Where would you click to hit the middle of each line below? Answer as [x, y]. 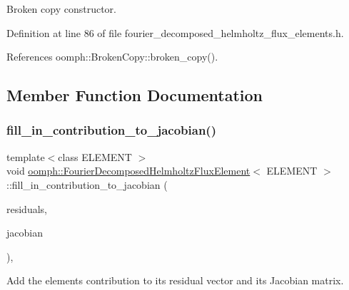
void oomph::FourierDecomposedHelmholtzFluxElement [128, 171]
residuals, [27, 208]
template [26, 156]
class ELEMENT [95, 156]
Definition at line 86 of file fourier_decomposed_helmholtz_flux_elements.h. [175, 32]
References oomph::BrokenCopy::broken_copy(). [112, 57]
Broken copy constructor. [61, 9]
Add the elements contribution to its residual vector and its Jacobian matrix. [175, 280]
